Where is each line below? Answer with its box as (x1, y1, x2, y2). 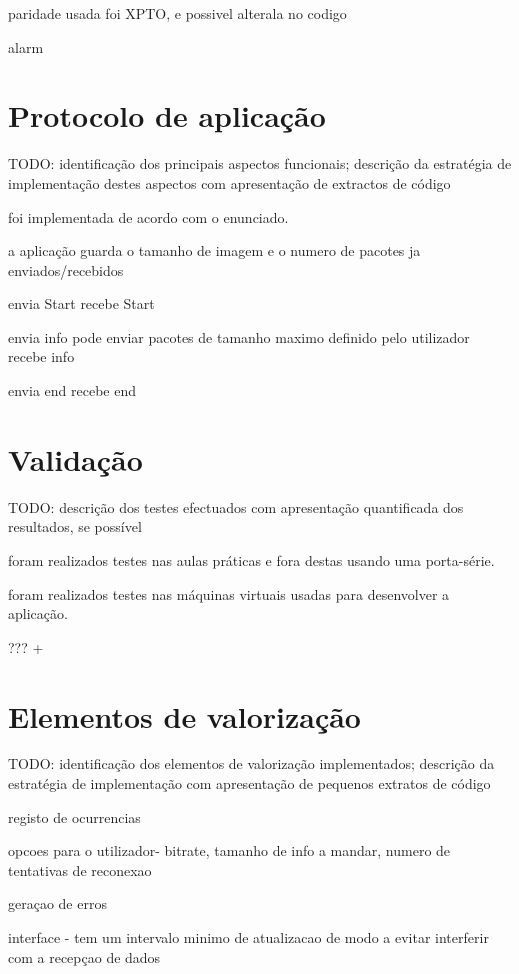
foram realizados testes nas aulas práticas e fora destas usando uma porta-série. (8, 549, 495, 570)
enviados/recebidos (8, 259, 124, 280)
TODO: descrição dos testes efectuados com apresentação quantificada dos (8, 496, 464, 517)
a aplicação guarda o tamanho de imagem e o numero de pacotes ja (8, 240, 421, 261)
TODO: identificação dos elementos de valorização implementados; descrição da (8, 753, 495, 774)
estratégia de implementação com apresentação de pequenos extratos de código (8, 773, 491, 794)
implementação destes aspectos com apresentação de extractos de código (8, 172, 451, 193)
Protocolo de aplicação (8, 95, 326, 136)
